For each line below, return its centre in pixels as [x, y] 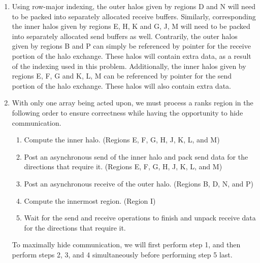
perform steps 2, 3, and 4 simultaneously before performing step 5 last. [122, 254]
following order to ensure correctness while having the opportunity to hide [127, 112]
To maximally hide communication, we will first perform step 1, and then [126, 245]
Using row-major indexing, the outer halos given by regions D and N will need [134, 6]
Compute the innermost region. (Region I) [90, 200]
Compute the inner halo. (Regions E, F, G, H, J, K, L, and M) [122, 140]
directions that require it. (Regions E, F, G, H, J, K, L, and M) [123, 166]
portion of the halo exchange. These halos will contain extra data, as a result [132, 55]
